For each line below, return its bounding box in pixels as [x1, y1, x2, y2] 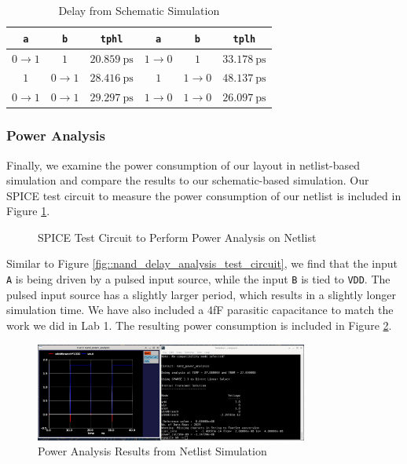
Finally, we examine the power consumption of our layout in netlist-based [6, 156, 361, 173]
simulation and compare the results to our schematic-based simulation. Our [6, 172, 369, 188]
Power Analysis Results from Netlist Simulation [38, 443, 267, 459]
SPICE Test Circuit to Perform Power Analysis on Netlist [38, 228, 317, 245]
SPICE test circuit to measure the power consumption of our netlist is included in [6, 187, 401, 203]
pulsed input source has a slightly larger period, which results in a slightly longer [6, 286, 396, 302]
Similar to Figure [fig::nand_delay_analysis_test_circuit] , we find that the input [6, 255, 398, 272]
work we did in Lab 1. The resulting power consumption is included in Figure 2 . [6, 316, 392, 333]
